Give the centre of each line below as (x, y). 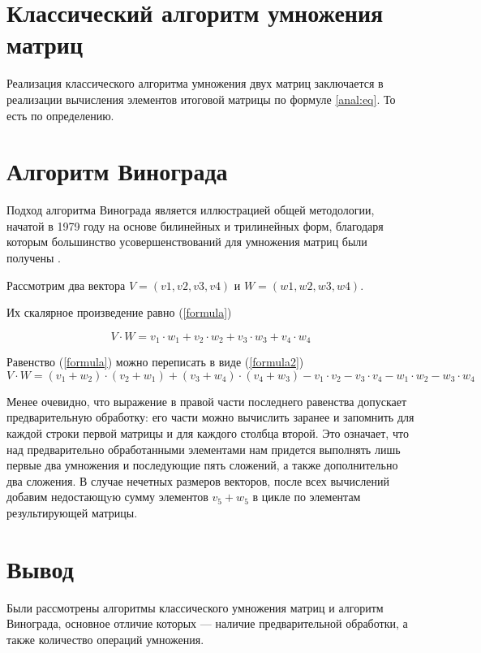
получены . (34, 257)
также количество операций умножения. (105, 639)
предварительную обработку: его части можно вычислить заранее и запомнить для (210, 417)
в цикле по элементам (307, 497)
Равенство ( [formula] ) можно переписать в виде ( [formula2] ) (155, 362)
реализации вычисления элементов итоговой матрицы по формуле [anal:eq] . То (201, 99)
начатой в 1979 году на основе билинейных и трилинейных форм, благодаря (195, 225)
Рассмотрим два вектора (66, 285)
